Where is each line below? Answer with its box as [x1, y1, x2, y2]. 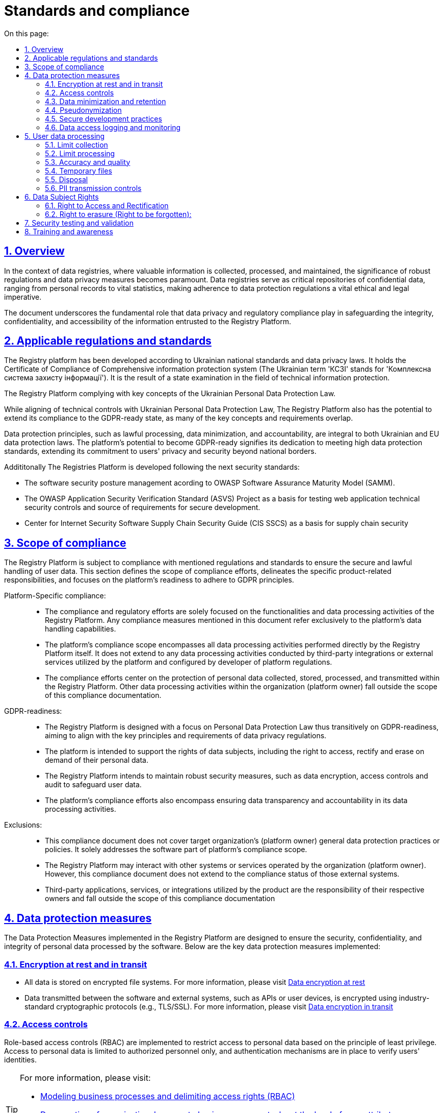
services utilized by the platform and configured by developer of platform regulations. [45, 658, 332, 667]
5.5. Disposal [45, 175, 88, 184]
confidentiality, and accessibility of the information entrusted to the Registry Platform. [4, 317, 292, 326]
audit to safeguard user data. [45, 780, 142, 789]
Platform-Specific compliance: [4, 591, 106, 600]
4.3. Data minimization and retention [45, 96, 166, 106]
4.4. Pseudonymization [45, 105, 122, 114]
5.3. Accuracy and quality [45, 157, 130, 166]
